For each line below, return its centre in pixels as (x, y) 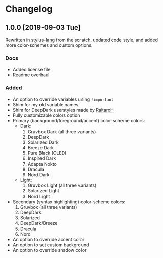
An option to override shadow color (49, 250)
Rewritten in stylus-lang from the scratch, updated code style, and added (82, 40)
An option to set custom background (51, 245)
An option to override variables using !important (63, 99)
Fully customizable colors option (46, 115)
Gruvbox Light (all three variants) (62, 185)
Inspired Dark (42, 158)
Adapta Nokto (42, 164)
